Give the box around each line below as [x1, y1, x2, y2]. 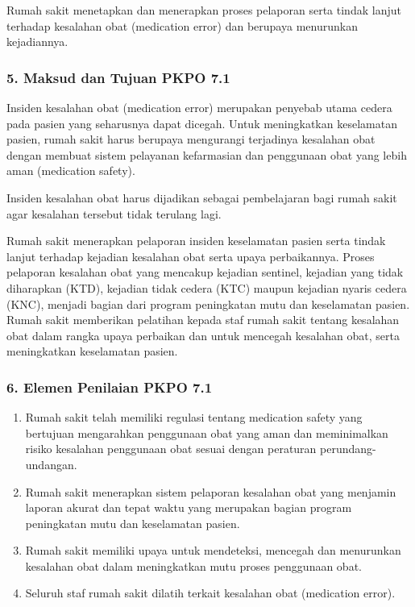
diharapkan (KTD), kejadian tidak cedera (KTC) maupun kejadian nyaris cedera [6, 279, 407, 296]
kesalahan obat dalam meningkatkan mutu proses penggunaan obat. [25, 557, 362, 574]
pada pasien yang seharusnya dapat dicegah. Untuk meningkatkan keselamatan [6, 114, 397, 131]
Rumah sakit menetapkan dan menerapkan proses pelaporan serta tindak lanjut [6, 2, 401, 18]
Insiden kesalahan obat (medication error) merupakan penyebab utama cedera [6, 99, 392, 115]
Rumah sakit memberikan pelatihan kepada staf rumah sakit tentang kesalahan [6, 311, 400, 328]
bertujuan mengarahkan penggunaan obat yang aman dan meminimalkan [25, 424, 388, 441]
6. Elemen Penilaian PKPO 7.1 [6, 376, 213, 397]
